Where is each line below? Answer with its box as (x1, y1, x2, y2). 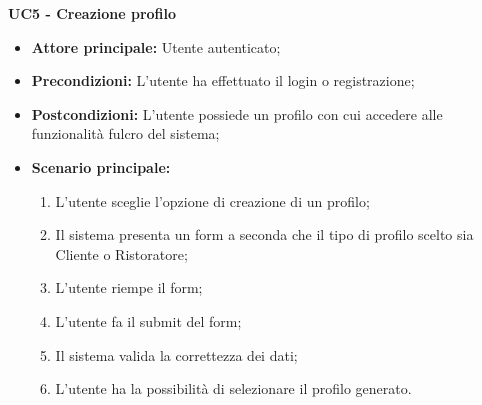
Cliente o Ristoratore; (55, 243, 188, 264)
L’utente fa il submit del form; (55, 310, 242, 331)
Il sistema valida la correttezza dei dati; (55, 344, 298, 365)
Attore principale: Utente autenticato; (31, 36, 281, 57)
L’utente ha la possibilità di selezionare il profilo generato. (55, 378, 412, 399)
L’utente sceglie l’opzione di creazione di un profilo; (55, 190, 370, 211)
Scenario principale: (31, 156, 171, 177)
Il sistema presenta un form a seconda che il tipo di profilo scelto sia (55, 224, 474, 245)
